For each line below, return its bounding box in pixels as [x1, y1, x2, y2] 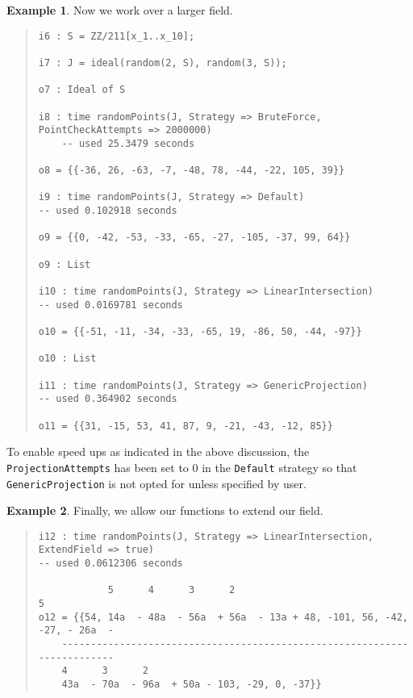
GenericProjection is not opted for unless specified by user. [6, 474, 307, 491]
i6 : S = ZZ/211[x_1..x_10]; [38, 30, 195, 42]
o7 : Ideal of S [38, 84, 126, 96]
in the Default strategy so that [202, 458, 357, 475]
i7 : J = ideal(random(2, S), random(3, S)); [38, 56, 287, 69]
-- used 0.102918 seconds [38, 205, 177, 217]
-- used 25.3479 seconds [61, 137, 195, 149]
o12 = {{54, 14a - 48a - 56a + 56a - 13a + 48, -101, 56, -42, [38, 611, 408, 623]
